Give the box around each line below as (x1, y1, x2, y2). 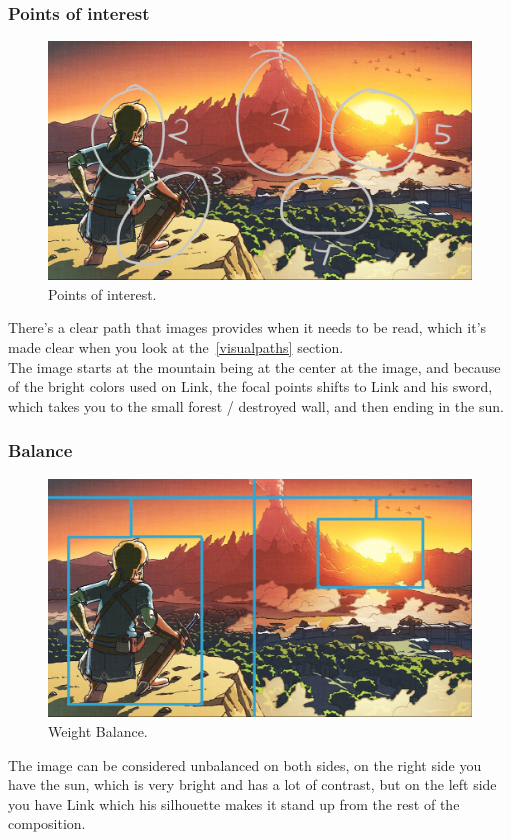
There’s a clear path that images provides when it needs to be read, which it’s (8, 317, 487, 338)
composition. (8, 813, 86, 834)
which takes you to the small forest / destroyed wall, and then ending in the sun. (8, 395, 504, 416)
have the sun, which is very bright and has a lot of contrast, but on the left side (8, 774, 497, 795)
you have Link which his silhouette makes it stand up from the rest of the (8, 793, 460, 814)
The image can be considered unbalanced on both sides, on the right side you (8, 754, 482, 775)
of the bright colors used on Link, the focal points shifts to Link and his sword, (8, 376, 493, 397)
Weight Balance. (48, 721, 148, 741)
